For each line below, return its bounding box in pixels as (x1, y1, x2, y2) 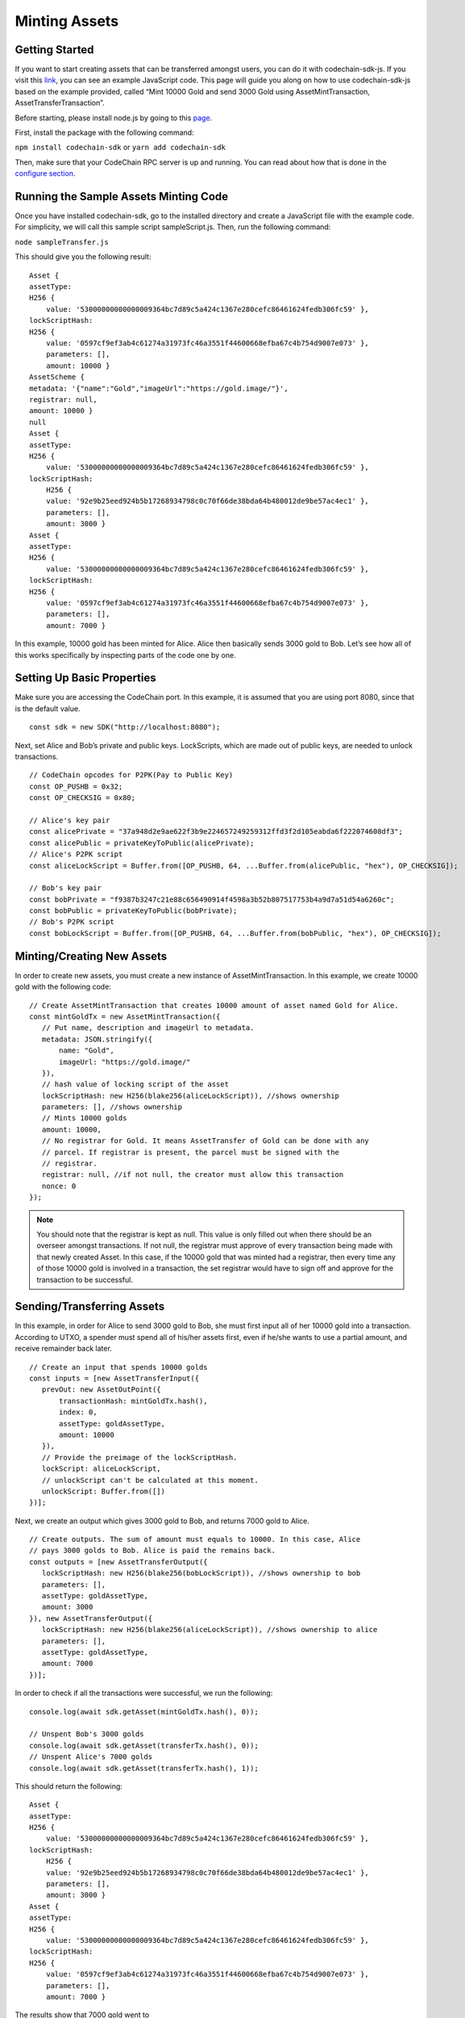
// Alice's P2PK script (29, 850, 123, 859)
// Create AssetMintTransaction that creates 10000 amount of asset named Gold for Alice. (29, 1001, 399, 1010)
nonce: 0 (41, 1181, 77, 1191)
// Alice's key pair (29, 815, 110, 825)
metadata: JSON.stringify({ (41, 1034, 153, 1044)
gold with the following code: (15, 982, 112, 992)
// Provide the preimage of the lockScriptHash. (41, 1453, 238, 1462)
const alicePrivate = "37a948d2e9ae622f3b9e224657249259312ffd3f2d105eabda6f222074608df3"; (29, 827, 403, 836)
